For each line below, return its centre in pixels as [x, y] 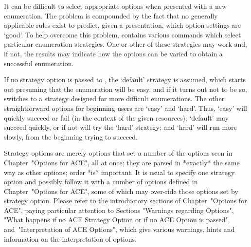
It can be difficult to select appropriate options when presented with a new [116, 6]
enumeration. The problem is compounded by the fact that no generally [111, 15]
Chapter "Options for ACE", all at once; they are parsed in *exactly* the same [122, 162]
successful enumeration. [39, 63]
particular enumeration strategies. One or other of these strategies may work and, [126, 44]
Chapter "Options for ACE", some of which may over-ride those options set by [121, 191]
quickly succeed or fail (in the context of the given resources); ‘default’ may [116, 117]
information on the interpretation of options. [70, 238]
